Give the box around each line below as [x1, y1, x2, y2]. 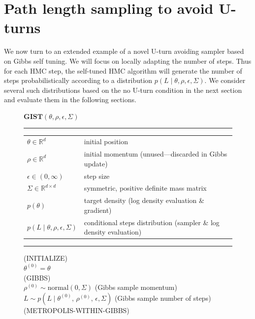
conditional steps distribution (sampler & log [84, 217, 220, 227]
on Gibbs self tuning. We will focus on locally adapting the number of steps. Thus [4, 55, 252, 66]
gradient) [84, 204, 112, 215]
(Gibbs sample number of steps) [114, 292, 211, 303]
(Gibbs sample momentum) [95, 282, 177, 292]
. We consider [204, 75, 246, 85]
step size [84, 170, 110, 181]
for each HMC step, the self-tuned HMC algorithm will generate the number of [4, 65, 242, 76]
